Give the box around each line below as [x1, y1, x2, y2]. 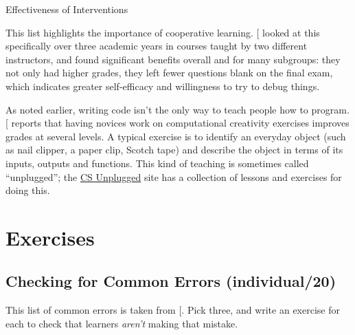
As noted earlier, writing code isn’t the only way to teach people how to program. [5, 102, 350, 116]
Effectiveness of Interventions [5, 2, 128, 16]
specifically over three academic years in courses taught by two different [5, 39, 308, 53]
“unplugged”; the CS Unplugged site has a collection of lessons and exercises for [5, 169, 342, 184]
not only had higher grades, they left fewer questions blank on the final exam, [5, 65, 333, 80]
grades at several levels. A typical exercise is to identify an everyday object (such [5, 129, 346, 143]
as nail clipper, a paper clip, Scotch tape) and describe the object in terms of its [5, 142, 343, 157]
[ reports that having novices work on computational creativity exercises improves [5, 116, 350, 130]
